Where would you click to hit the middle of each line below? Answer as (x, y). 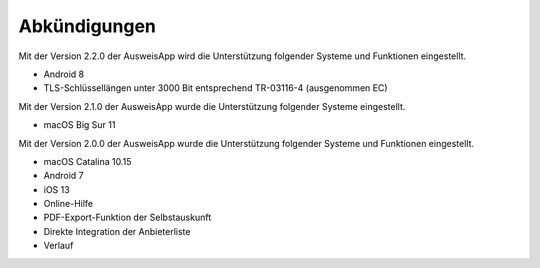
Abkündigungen (87, 26)
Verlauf (58, 246)
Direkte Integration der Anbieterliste (117, 231)
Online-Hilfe (68, 204)
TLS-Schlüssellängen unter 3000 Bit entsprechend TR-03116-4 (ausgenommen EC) (216, 88)
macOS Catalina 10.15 (87, 161)
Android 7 (63, 176)
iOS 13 (56, 189)
